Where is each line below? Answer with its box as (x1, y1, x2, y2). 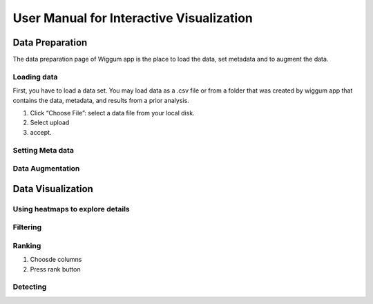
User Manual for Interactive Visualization (12, 10, 254, 26)
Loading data (12, 72, 58, 82)
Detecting (12, 282, 47, 292)
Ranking (12, 240, 41, 250)
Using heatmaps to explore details (12, 204, 131, 213)
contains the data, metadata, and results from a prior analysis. (12, 96, 189, 104)
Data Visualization (12, 183, 93, 195)
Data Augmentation (12, 164, 80, 173)
